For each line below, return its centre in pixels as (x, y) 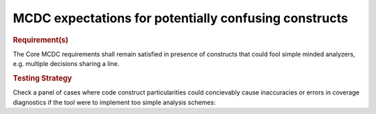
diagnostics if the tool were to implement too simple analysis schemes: (114, 102)
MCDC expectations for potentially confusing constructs (180, 18)
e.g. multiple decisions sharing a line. (66, 64)
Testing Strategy (42, 78)
